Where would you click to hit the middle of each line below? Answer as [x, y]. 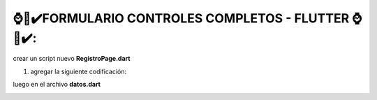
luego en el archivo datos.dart [57, 85]
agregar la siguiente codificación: [79, 71]
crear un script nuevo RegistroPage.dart [72, 59]
